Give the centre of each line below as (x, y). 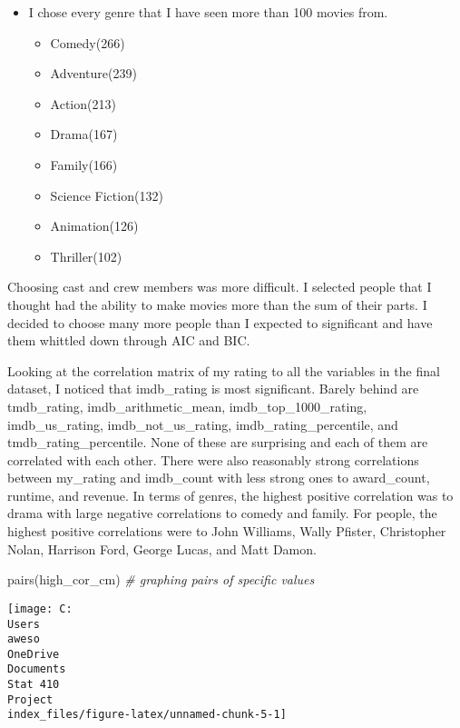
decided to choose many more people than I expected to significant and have (220, 322)
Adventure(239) (93, 73)
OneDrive (34, 654)
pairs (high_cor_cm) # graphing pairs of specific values (161, 579)
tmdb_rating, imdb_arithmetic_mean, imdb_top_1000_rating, (187, 406)
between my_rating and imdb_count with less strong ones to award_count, (219, 478)
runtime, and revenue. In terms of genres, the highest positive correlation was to (230, 495)
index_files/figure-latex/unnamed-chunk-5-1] (147, 715)
